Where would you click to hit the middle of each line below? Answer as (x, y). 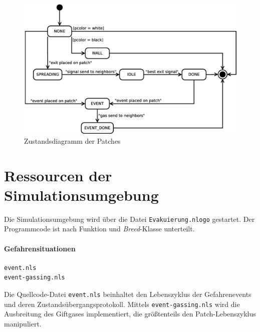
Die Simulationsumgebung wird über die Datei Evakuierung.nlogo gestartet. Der (129, 219)
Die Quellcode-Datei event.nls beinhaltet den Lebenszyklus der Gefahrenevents (128, 294)
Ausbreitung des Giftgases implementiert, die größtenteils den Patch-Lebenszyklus (130, 314)
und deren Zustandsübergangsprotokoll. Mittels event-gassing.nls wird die (122, 304)
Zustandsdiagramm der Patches (72, 140)
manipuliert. (23, 323)
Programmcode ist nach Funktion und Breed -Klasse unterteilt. (99, 229)
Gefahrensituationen (40, 248)
